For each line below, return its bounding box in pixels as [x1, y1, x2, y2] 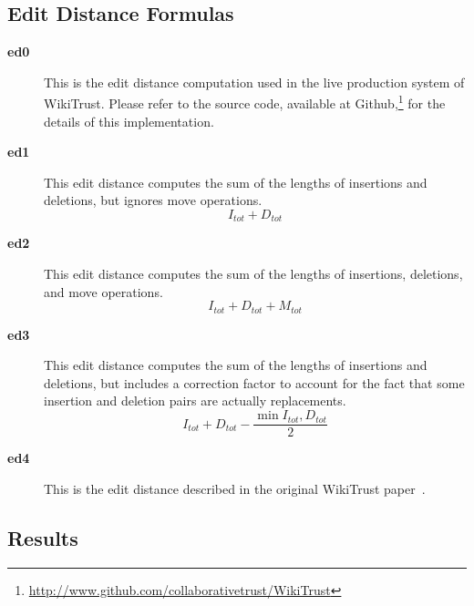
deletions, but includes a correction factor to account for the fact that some [44, 373, 465, 392]
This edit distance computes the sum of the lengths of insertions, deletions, [44, 264, 463, 283]
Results [7, 523, 78, 551]
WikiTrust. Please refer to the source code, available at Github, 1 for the [44, 91, 446, 113]
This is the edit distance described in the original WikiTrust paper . [44, 478, 426, 498]
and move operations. [44, 282, 163, 301]
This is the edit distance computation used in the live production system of [44, 72, 465, 91]
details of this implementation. [44, 111, 214, 130]
